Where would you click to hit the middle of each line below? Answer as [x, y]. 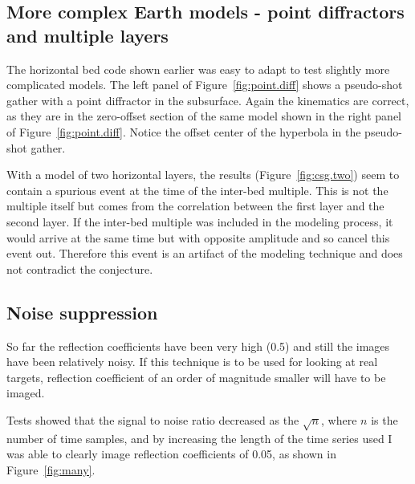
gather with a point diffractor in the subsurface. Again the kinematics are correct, [208, 100]
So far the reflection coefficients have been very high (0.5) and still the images [198, 346]
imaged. [26, 393]
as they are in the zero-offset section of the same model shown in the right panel [204, 116]
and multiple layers [87, 35]
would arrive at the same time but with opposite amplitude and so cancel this [198, 237]
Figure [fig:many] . [51, 469]
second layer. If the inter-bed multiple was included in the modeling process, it [200, 221]
